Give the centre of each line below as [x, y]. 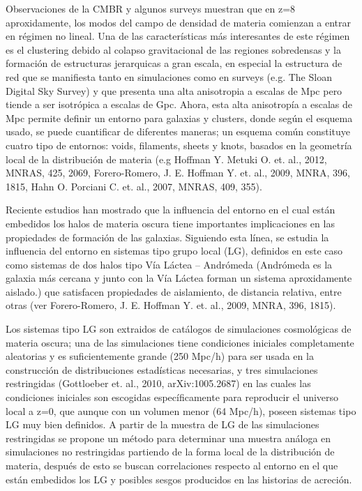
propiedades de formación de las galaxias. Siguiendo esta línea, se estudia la [167, 237]
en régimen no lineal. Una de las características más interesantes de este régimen [178, 36]
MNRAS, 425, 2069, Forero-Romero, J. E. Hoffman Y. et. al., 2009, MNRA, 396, [178, 173]
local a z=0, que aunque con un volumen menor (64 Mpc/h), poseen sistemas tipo [181, 410]
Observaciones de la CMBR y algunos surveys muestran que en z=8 [151, 8]
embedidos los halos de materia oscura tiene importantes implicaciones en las [170, 223]
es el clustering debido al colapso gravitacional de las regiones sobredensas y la [174, 49]
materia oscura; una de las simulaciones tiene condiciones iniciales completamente [180, 342]
